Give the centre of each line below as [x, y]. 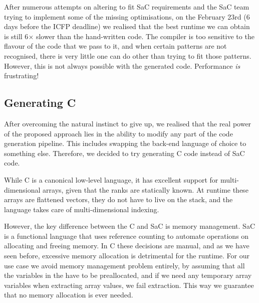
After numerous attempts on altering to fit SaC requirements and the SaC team [127, 7]
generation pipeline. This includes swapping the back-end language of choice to [125, 143]
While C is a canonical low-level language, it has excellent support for [111, 179]
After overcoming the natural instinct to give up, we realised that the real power [128, 123]
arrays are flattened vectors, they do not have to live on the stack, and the [118, 199]
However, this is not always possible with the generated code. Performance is [122, 65]
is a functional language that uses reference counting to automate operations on [126, 236]
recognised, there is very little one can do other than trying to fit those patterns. [128, 55]
